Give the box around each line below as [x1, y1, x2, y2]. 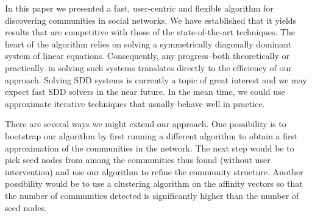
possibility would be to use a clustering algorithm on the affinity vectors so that [5, 177, 303, 190]
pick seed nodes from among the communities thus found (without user [5, 153, 271, 166]
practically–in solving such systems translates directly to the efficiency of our [5, 61, 292, 74]
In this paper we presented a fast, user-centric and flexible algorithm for [5, 2, 274, 14]
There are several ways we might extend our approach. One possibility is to [5, 117, 286, 130]
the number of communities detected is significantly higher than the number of [5, 189, 299, 201]
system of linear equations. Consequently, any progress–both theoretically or [5, 49, 289, 62]
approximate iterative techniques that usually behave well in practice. [5, 97, 265, 110]
